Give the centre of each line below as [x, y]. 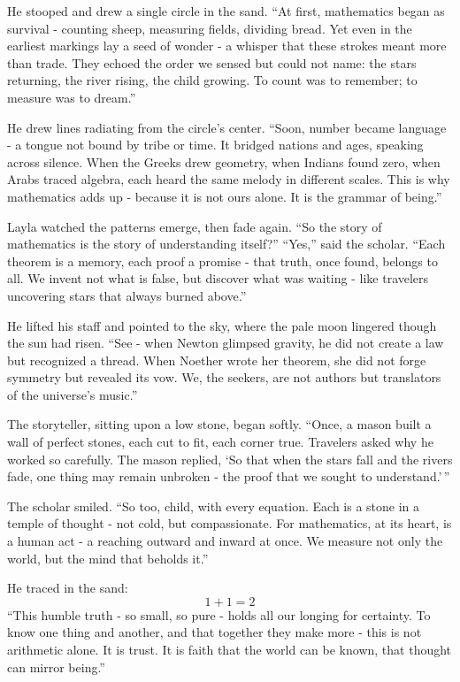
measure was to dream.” [72, 97]
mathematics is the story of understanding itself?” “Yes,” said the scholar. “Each [226, 244]
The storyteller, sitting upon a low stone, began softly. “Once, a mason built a [219, 424]
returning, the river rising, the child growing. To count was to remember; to [212, 80]
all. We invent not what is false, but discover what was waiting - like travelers [218, 278]
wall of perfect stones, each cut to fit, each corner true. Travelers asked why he [220, 442]
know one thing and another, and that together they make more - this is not [215, 632]
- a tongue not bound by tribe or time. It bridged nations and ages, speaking [215, 145]
